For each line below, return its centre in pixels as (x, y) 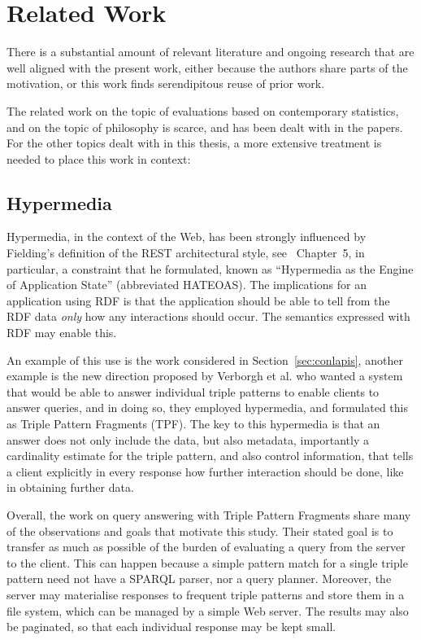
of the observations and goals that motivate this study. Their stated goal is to (200, 530)
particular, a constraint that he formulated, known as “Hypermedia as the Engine (210, 268)
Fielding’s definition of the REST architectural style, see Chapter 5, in (186, 253)
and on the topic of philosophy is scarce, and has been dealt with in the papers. (205, 127)
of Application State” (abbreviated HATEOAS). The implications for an (187, 285)
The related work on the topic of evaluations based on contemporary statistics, (203, 110)
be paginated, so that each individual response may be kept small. (171, 627)
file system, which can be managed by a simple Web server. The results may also (208, 610)
